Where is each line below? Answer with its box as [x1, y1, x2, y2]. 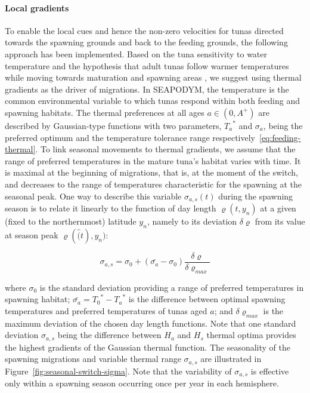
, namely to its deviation [147, 214, 237, 227]
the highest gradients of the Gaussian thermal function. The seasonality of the [5, 340, 290, 353]
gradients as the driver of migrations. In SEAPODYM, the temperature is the [5, 82, 289, 95]
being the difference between [57, 328, 162, 341]
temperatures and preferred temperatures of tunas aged [5, 304, 207, 317]
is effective [250, 364, 289, 377]
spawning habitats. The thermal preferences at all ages [5, 106, 204, 118]
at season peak [5, 228, 58, 241]
